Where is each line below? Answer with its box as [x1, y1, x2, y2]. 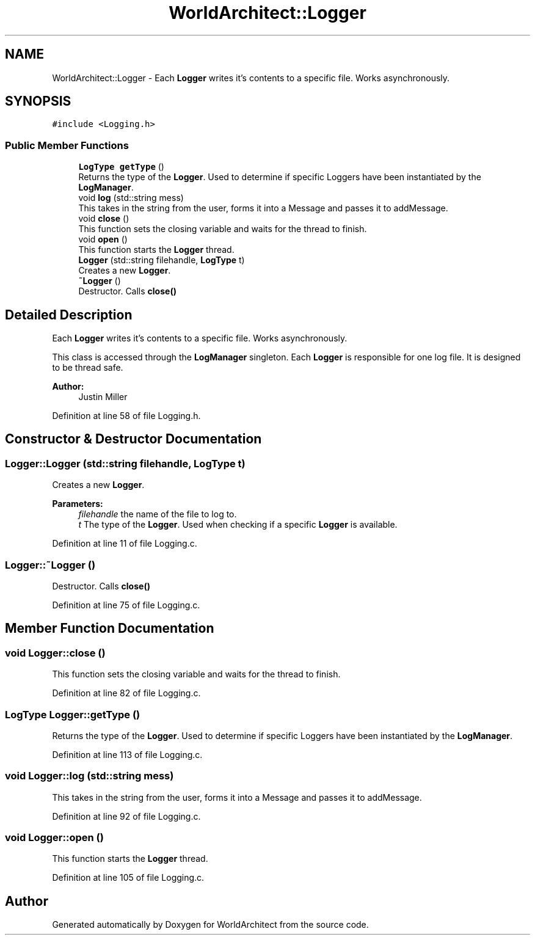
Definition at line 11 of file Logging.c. [52, 538, 197, 549]
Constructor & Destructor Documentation [5, 431, 262, 447]
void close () [78, 213, 129, 224]
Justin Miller [78, 392, 128, 403]
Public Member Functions [5, 139, 129, 151]
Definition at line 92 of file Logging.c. [52, 811, 201, 822]
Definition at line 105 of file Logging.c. [52, 872, 205, 883]
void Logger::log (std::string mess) [5, 770, 174, 782]
